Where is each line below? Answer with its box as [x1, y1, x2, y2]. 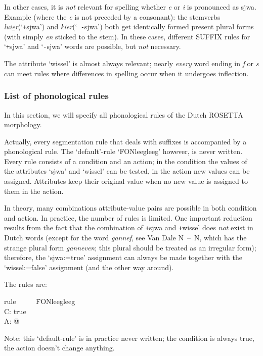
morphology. [4, 119, 42, 130]
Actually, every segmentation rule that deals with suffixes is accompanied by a [4, 136, 247, 146]
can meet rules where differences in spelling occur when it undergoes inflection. [4, 68, 249, 78]
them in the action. [4, 185, 64, 196]
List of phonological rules [4, 89, 109, 102]
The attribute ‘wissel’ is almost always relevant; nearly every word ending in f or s [4, 58, 259, 69]
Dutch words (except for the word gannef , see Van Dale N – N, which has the [4, 232, 247, 243]
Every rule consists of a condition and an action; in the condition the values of [4, 156, 247, 166]
